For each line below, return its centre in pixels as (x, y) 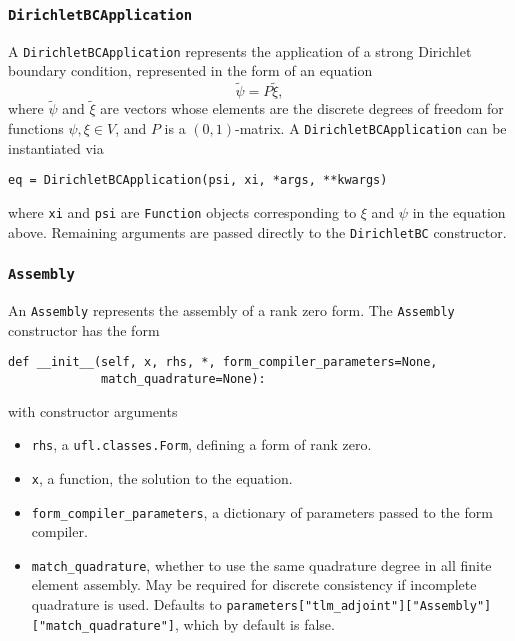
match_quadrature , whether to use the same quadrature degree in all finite (261, 564)
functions (36, 128)
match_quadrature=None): (183, 378)
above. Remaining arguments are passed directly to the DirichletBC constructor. (257, 231)
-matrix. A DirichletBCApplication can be (371, 128)
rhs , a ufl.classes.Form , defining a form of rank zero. (201, 444)
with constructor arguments (93, 410)
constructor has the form (84, 329)
